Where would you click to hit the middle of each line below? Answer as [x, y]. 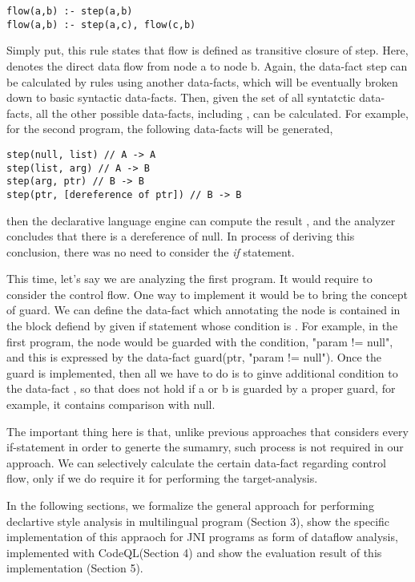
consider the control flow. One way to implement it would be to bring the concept [207, 294]
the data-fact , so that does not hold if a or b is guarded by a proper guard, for [201, 388]
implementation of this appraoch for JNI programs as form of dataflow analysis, [202, 537]
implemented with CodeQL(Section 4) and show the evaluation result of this [194, 552]
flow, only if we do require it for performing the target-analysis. [162, 478]
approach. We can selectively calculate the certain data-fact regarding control [196, 462]
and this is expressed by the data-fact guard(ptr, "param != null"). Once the [194, 357]
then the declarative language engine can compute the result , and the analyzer [201, 220]
